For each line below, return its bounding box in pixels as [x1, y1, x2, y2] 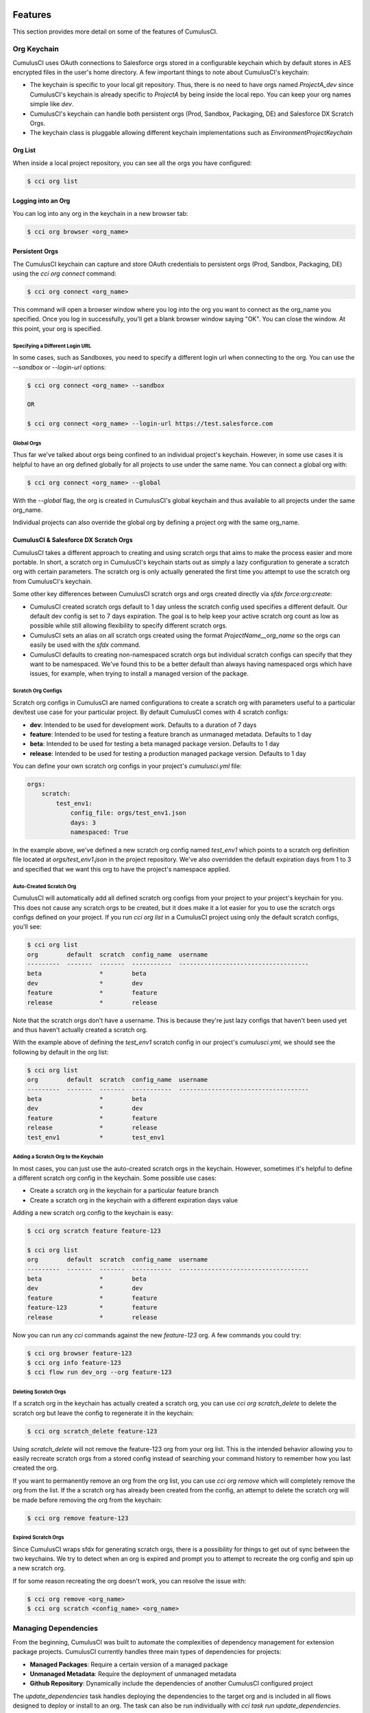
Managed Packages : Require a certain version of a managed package [29, 1660, 228, 1668]
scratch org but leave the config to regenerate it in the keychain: [12, 1409, 195, 1417]
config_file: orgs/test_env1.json [70, 809, 186, 817]
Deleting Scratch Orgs [12, 1388, 66, 1395]
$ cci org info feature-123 [27, 1359, 121, 1366]
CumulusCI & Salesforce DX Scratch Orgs [12, 536, 133, 544]
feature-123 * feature [27, 1304, 158, 1311]
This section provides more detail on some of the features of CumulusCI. [12, 27, 219, 36]
